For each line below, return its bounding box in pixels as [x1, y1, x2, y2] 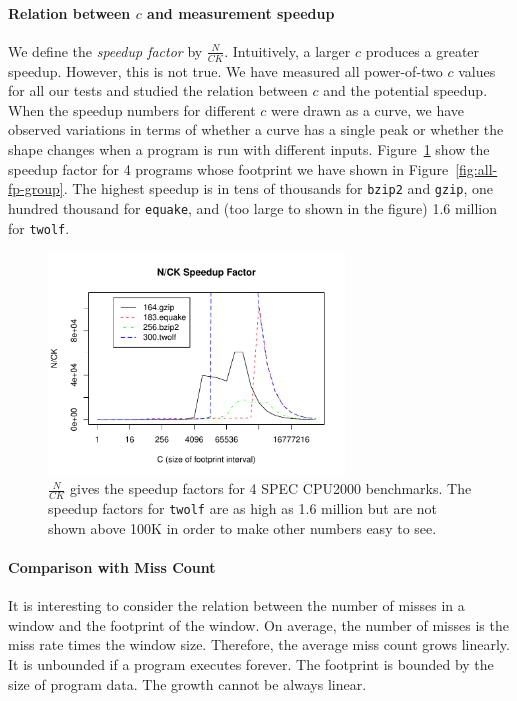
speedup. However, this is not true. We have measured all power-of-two [8, 60, 443, 81]
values [458, 60, 496, 81]
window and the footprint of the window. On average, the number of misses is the [8, 614, 509, 635]
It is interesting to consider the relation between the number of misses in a [8, 595, 465, 616]
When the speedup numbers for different [8, 99, 256, 120]
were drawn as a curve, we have [271, 99, 465, 120]
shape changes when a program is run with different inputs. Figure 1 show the [8, 139, 490, 159]
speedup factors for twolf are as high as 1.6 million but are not [48, 498, 437, 519]
